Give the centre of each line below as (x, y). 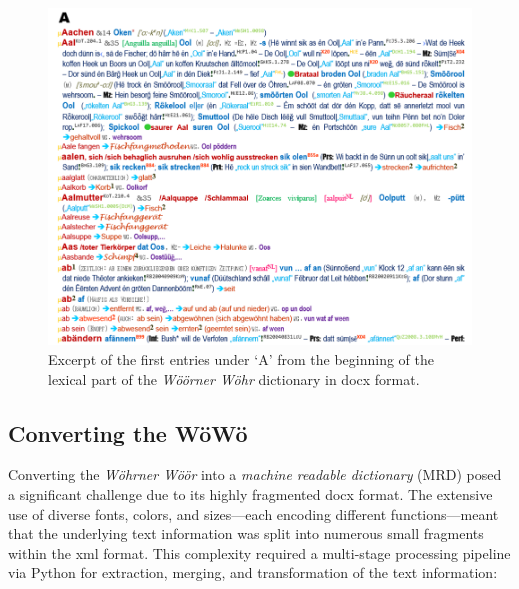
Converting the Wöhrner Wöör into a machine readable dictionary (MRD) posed (255, 474)
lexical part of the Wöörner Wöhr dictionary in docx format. (234, 378)
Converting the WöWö (128, 432)
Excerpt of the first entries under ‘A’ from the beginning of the (241, 358)
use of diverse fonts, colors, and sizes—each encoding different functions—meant (253, 513)
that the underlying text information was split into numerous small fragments (246, 533)
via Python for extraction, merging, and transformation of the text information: (253, 572)
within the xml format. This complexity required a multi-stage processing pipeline (259, 552)
